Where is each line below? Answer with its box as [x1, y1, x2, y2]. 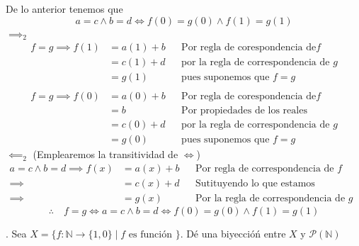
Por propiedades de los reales [181, 106, 307, 116]
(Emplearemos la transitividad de [33, 147, 178, 162]
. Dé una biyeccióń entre [180, 226, 286, 241]
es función [128, 230, 172, 240]
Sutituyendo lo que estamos [195, 179, 315, 189]
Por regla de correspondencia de [195, 164, 334, 174]
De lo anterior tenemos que [6, 1, 123, 16]
